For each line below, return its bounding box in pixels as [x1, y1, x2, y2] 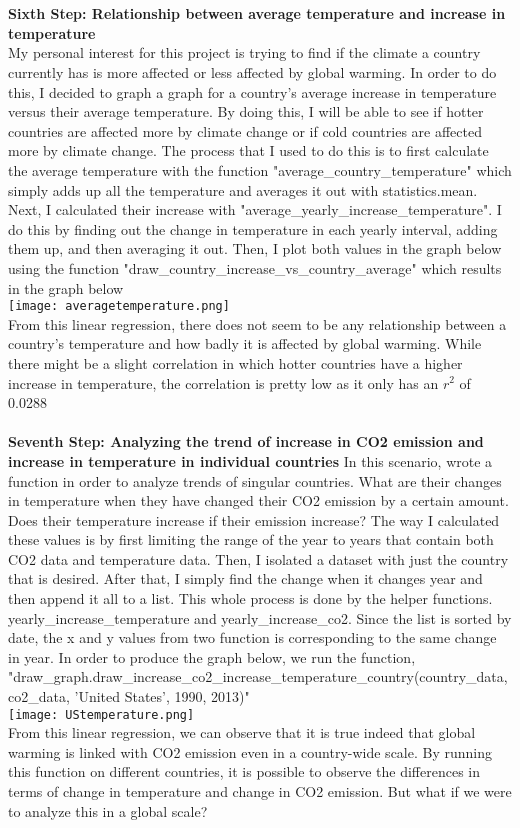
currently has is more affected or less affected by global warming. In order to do [8, 61, 497, 82]
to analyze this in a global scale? [8, 800, 208, 821]
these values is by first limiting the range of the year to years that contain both [8, 529, 494, 550]
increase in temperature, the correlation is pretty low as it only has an [8, 372, 439, 393]
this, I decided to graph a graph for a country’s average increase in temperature [8, 81, 497, 102]
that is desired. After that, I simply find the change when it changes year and [8, 568, 483, 589]
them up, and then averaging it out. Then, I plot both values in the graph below [8, 238, 502, 259]
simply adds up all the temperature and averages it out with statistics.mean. [8, 179, 478, 200]
